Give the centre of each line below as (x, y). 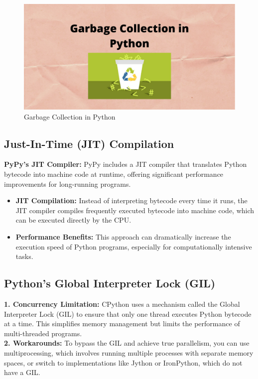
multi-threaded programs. (43, 333)
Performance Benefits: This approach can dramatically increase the (123, 236)
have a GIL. (22, 372)
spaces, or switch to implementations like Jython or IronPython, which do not (123, 362)
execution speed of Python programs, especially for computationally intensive (134, 246)
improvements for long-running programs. (67, 184)
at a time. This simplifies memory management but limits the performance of (122, 323)
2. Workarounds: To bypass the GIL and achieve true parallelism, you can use (127, 343)
